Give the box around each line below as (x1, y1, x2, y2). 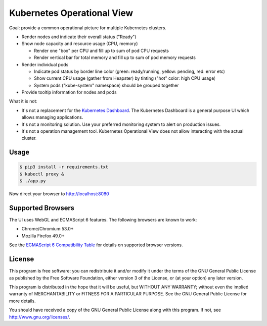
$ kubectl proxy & (19, 171, 64, 177)
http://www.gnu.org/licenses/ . (9, 314, 70, 320)
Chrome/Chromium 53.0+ (21, 226, 74, 232)
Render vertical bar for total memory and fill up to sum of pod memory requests (34, 54, 196, 60)
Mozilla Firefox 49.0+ (21, 233, 65, 239)
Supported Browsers (9, 204, 75, 212)
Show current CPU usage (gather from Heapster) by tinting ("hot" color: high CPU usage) (34, 75, 216, 81)
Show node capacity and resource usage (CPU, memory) (21, 41, 138, 47)
